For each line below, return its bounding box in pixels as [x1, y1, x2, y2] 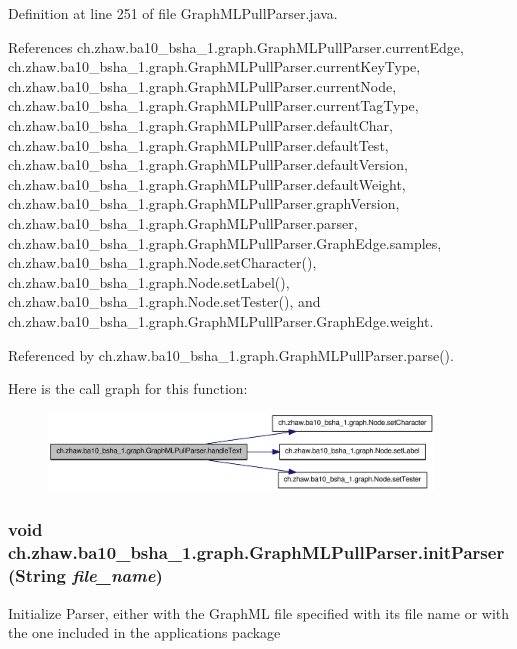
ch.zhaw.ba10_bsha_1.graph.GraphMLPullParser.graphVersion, [8, 193, 400, 214]
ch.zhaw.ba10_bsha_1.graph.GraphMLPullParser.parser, [8, 212, 358, 233]
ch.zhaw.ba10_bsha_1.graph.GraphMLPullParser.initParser [8, 540, 505, 565]
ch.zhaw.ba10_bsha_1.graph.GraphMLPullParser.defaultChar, [8, 114, 393, 135]
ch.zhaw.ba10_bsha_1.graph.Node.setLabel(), [8, 271, 290, 292]
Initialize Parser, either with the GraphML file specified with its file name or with [8, 602, 510, 623]
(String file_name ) [8, 563, 163, 588]
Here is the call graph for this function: [8, 378, 248, 399]
